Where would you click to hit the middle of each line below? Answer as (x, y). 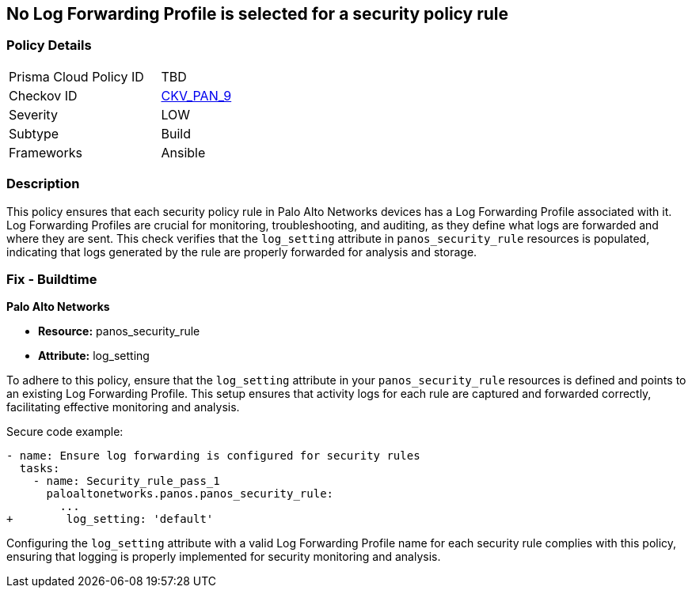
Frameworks (46, 152)
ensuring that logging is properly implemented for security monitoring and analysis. (224, 557)
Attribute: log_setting (94, 356)
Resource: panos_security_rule (119, 331)
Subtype (34, 133)
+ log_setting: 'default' (110, 519)
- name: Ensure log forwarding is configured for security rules (213, 456)
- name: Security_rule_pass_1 (126, 481)
